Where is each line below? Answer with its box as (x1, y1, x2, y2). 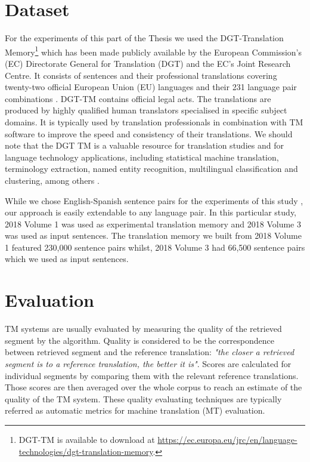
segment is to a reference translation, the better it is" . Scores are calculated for (5, 357, 292, 369)
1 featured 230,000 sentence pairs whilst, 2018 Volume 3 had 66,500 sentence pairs (5, 241, 305, 253)
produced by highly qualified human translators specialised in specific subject (5, 104, 287, 116)
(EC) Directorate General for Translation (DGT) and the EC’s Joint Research (5, 57, 291, 69)
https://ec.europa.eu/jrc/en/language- (157, 433, 297, 445)
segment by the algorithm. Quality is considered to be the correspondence (5, 334, 274, 346)
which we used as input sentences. (5, 252, 129, 265)
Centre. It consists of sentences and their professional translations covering (5, 69, 277, 81)
